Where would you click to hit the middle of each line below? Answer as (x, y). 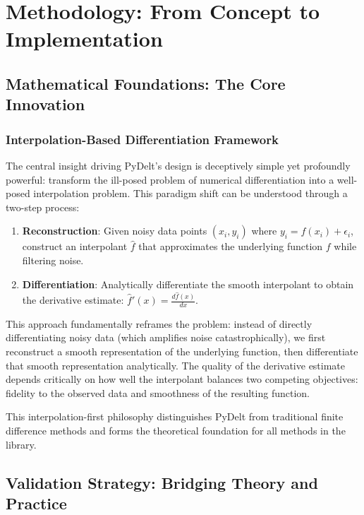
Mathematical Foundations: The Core (146, 83)
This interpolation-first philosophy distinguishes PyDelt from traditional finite (175, 416)
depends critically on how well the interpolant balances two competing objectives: (182, 379)
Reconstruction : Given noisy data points (115, 231)
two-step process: (43, 207)
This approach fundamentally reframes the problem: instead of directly (159, 323)
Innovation (45, 104)
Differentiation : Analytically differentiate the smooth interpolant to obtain (188, 284)
